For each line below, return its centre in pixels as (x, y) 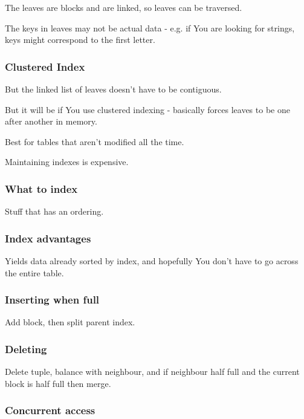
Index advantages (48, 238)
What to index (41, 188)
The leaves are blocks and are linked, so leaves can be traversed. (124, 7)
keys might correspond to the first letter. (80, 40)
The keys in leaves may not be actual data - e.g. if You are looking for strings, (150, 28)
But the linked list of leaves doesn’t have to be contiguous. (113, 89)
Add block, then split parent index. (70, 322)
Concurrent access (50, 410)
